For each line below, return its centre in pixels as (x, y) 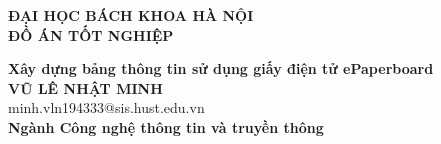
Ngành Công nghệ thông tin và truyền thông (166, 126)
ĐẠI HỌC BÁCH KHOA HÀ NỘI (131, 15)
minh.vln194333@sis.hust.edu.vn (106, 107)
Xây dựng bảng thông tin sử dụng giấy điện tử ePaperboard (221, 68)
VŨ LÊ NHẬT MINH (85, 87)
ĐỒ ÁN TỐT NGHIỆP (91, 34)
